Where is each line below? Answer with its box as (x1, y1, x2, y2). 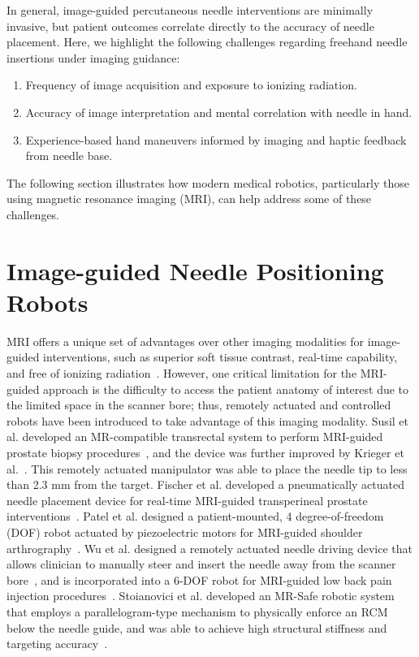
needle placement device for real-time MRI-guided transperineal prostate (6, 491, 368, 508)
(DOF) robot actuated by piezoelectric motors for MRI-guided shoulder (6, 523, 363, 540)
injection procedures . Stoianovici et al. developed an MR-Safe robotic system (6, 587, 395, 604)
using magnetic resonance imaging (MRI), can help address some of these (6, 190, 372, 207)
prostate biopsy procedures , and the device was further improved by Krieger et (6, 444, 404, 460)
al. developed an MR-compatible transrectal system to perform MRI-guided (6, 428, 383, 445)
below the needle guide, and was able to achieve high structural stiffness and (6, 619, 387, 636)
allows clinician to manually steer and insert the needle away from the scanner (6, 555, 396, 573)
